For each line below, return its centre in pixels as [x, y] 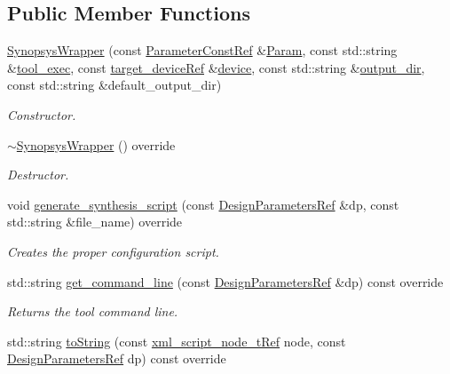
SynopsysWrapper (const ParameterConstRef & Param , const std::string [202, 50]
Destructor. [38, 175]
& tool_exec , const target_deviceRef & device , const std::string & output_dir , [216, 67]
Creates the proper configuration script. [113, 251]
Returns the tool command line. [93, 311]
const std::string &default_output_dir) [114, 85]
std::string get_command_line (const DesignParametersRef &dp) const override [225, 281]
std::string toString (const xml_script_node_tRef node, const [177, 341]
